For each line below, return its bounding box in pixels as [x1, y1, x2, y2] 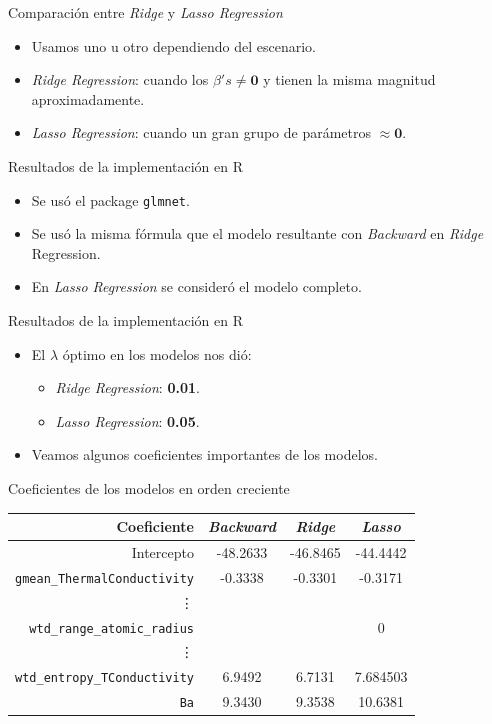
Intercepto [131, 541, 194, 562]
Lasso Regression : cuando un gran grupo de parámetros [31, 122, 372, 143]
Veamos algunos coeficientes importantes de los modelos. [31, 444, 378, 465]
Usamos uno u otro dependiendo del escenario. [31, 35, 316, 56]
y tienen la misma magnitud [263, 69, 436, 90]
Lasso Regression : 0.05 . [55, 410, 200, 431]
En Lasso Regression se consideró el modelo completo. [31, 276, 362, 297]
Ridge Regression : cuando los [31, 69, 209, 90]
